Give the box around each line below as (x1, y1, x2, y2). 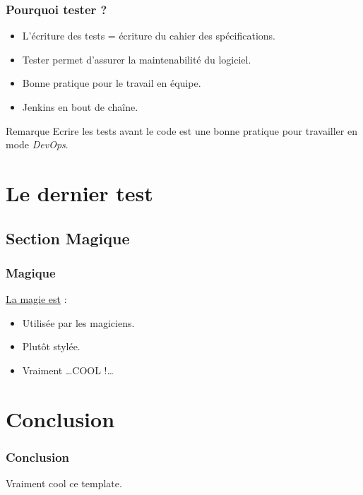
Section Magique (6, 227, 130, 249)
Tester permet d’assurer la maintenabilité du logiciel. (22, 52, 251, 66)
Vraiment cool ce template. (6, 476, 122, 491)
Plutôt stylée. (22, 339, 81, 354)
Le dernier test (6, 178, 153, 207)
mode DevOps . (6, 137, 69, 152)
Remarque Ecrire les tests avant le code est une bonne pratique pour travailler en (6, 123, 357, 138)
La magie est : (6, 292, 67, 306)
